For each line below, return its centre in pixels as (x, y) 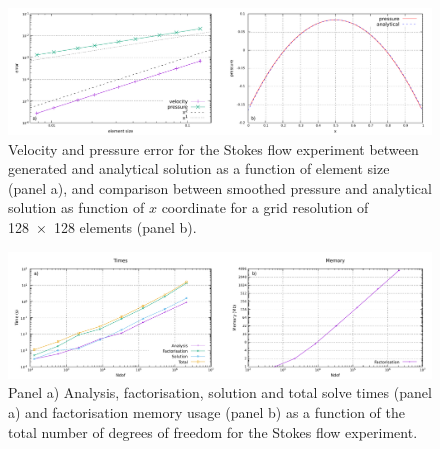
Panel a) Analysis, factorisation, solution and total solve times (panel (220, 392)
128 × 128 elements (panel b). (102, 227)
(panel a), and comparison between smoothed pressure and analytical (220, 187)
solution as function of (76, 207)
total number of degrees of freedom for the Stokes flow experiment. (213, 431)
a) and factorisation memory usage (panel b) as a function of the (206, 411)
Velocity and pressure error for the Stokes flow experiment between (213, 148)
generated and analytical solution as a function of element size (199, 168)
